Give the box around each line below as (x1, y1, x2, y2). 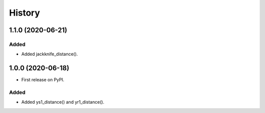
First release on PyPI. (21, 77, 65, 83)
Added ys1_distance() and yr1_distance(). (21, 99, 105, 105)
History (9, 7, 40, 18)
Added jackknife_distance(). (21, 51, 78, 57)
